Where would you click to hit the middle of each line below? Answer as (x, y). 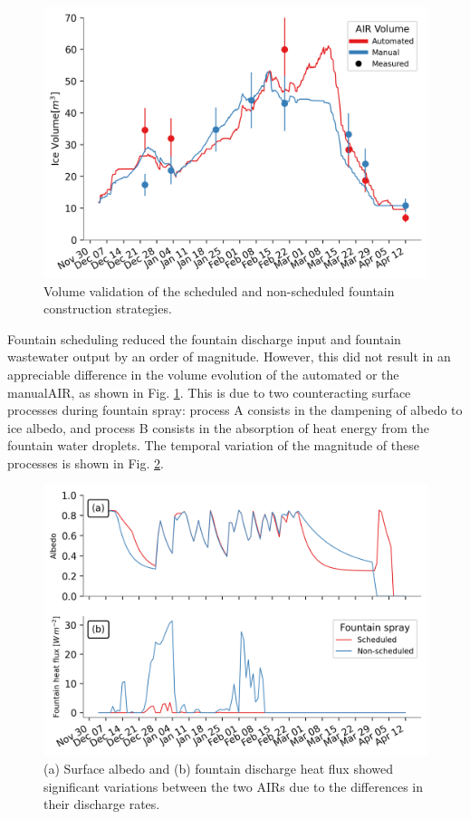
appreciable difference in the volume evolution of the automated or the (203, 374)
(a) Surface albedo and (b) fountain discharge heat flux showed (219, 769)
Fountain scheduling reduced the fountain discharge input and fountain (204, 338)
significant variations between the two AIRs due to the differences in (233, 786)
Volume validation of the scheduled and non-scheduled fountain (219, 290)
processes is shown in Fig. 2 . (86, 462)
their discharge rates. (102, 804)
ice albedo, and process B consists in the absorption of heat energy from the (218, 427)
